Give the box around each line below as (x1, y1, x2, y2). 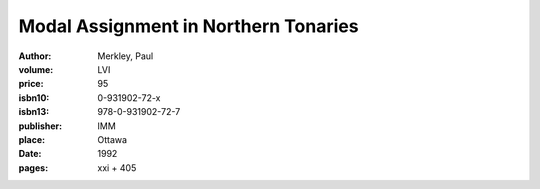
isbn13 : (18, 106, 50, 118)
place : (18, 133, 46, 145)
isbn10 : (18, 91, 50, 104)
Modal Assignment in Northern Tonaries (18, 15, 359, 37)
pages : (18, 161, 49, 174)
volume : (18, 63, 54, 75)
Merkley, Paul (97, 50, 154, 62)
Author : (18, 50, 52, 62)
